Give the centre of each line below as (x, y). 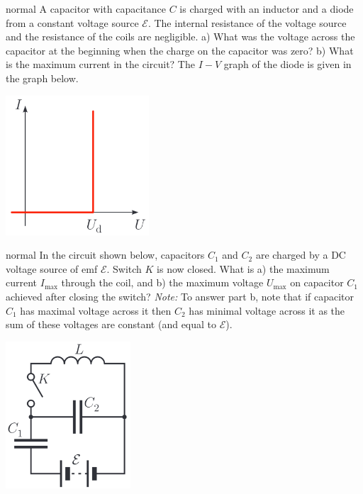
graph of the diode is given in (287, 64)
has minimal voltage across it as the (267, 310)
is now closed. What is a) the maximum (243, 268)
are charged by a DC (301, 255)
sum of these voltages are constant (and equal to (111, 324)
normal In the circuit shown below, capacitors (105, 255)
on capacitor (317, 282)
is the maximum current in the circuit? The (100, 64)
